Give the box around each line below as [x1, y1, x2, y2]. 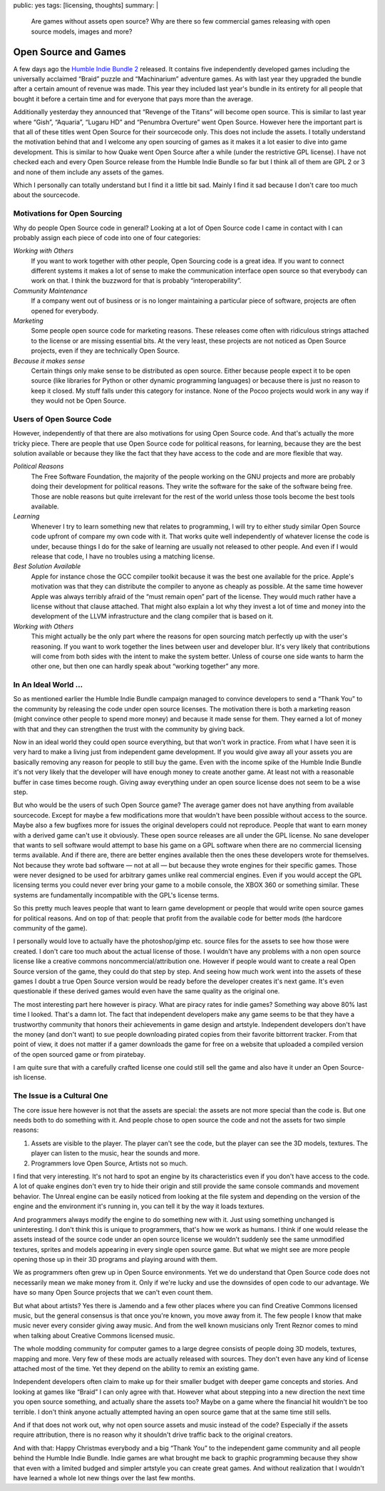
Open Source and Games [13, 46, 126, 58]
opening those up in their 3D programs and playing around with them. [13, 1255, 217, 1264]
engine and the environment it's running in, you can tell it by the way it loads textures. [13, 1202, 265, 1210]
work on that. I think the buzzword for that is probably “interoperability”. [31, 276, 242, 285]
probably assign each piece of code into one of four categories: [13, 233, 201, 242]
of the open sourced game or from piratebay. [13, 1050, 146, 1058]
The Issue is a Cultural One [13, 1091, 108, 1101]
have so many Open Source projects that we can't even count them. [13, 1288, 213, 1297]
